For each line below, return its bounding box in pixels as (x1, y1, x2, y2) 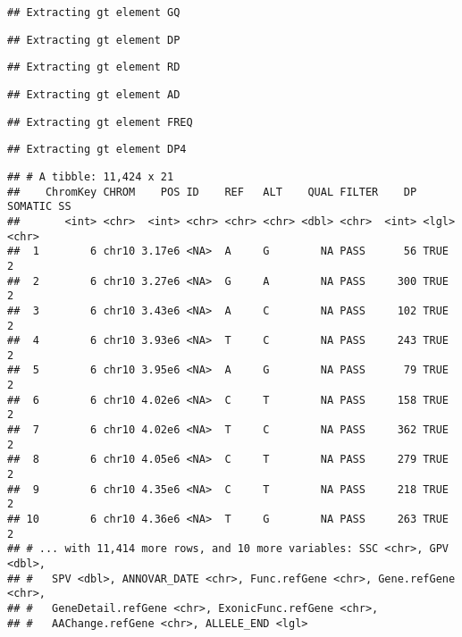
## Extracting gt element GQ (7, 6, 181, 19)
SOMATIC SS (7, 200, 71, 214)
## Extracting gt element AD (7, 88, 181, 101)
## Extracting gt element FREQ (7, 115, 193, 129)
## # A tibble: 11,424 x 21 (7, 170, 174, 183)
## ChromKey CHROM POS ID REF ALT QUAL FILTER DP (7, 185, 417, 198)
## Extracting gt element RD (7, 61, 181, 74)
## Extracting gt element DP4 (7, 143, 187, 156)
